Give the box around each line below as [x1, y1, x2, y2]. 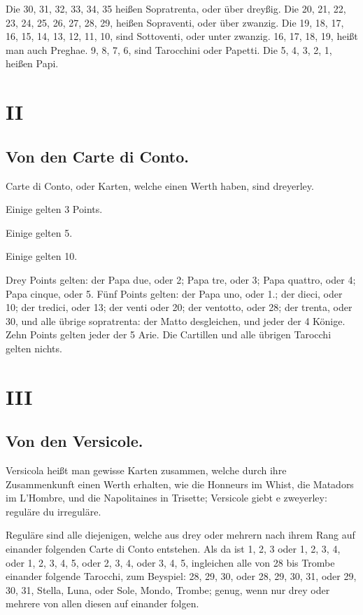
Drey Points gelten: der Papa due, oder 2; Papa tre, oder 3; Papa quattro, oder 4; [6, 272, 356, 286]
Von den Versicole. [6, 430, 143, 452]
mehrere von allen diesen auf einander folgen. [6, 596, 199, 611]
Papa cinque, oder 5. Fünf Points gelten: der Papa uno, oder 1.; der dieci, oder [6, 286, 343, 300]
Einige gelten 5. [6, 225, 73, 240]
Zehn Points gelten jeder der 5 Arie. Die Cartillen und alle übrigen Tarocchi [6, 327, 332, 342]
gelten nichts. [6, 340, 62, 355]
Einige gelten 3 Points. [6, 202, 103, 216]
